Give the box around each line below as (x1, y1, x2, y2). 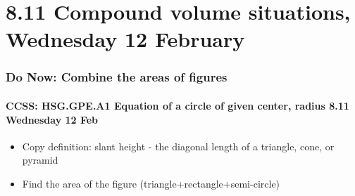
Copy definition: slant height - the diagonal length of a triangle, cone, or (22, 138, 335, 153)
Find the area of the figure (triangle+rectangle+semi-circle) (22, 176, 280, 190)
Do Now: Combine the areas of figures (6, 68, 228, 86)
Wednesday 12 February (6, 25, 245, 53)
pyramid (22, 152, 58, 167)
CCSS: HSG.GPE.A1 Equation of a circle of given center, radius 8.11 (6, 98, 349, 112)
